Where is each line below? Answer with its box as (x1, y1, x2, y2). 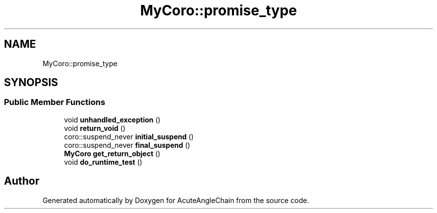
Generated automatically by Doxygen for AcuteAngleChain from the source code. (42, 196, 309, 205)
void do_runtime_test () (64, 157, 143, 166)
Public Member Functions (4, 97, 105, 107)
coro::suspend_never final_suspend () (64, 140, 191, 149)
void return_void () (64, 123, 126, 132)
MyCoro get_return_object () (64, 149, 161, 158)
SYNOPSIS (4, 76, 58, 89)
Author (4, 175, 39, 188)
